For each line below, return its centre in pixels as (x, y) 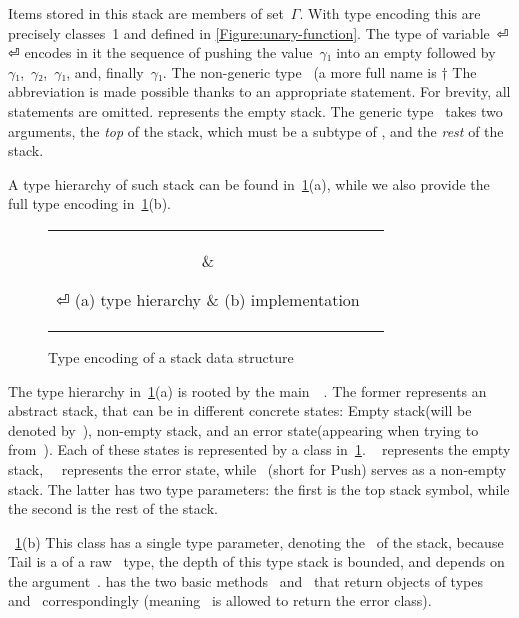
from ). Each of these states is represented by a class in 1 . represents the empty (259, 449)
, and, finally (105, 71)
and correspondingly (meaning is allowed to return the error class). (220, 600)
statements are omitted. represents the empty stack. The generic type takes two (255, 110)
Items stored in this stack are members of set (146, 13)
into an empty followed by (416, 52)
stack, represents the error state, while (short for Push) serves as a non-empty (257, 468)
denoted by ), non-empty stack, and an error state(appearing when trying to (243, 429)
